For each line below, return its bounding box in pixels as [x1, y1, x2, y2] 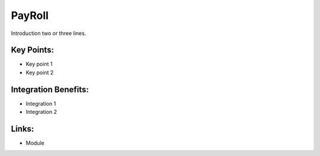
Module [25, 139, 44, 147]
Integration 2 [25, 109, 57, 116]
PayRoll [11, 9, 49, 22]
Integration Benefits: [11, 84, 89, 94]
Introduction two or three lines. [11, 30, 87, 37]
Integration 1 [25, 100, 56, 107]
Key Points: [11, 45, 55, 55]
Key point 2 [25, 69, 54, 76]
